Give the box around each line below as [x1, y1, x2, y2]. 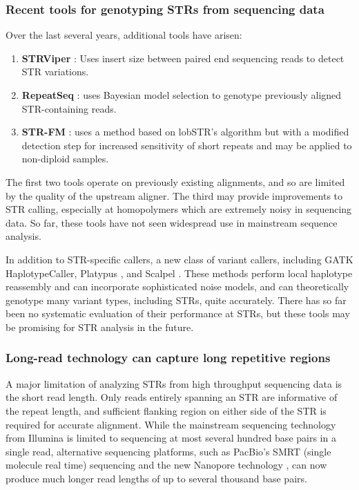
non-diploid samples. [21, 151, 109, 166]
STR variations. [21, 64, 89, 79]
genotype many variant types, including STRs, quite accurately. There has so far [6, 292, 347, 307]
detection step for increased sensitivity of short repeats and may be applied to [21, 138, 352, 152]
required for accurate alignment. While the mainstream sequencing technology [6, 417, 336, 431]
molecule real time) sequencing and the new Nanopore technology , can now [6, 458, 327, 472]
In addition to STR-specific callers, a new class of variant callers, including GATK [6, 252, 353, 266]
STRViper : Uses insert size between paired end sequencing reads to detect [21, 50, 345, 65]
